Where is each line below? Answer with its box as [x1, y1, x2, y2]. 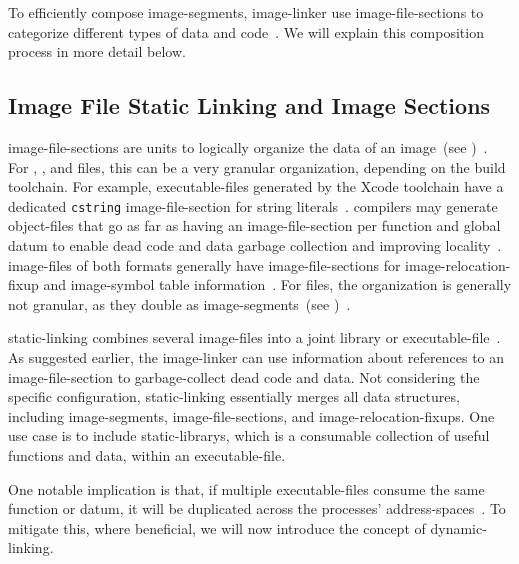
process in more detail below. [8, 41, 186, 62]
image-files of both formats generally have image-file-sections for [8, 254, 401, 275]
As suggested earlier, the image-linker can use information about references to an [8, 346, 505, 367]
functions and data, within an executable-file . [8, 444, 286, 465]
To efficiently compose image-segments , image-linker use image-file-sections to [8, 2, 484, 22]
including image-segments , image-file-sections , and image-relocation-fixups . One [8, 405, 495, 426]
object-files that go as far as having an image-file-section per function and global [8, 215, 501, 236]
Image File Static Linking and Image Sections [8, 90, 491, 121]
